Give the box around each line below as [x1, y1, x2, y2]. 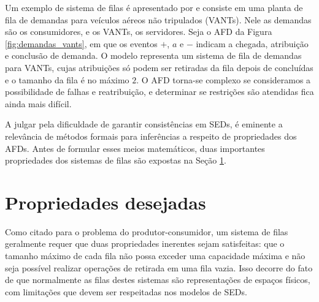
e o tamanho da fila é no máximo [5, 73, 129, 86]
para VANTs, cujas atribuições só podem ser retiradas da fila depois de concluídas [5, 61, 313, 74]
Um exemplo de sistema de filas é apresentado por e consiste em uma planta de [5, 1, 303, 13]
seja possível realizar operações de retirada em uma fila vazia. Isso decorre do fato [5, 261, 313, 274]
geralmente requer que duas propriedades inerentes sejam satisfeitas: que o [5, 237, 285, 250]
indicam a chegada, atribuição [196, 37, 309, 50]
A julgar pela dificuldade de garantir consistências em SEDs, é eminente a [5, 118, 283, 130]
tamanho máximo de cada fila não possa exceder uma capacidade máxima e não [5, 249, 306, 262]
